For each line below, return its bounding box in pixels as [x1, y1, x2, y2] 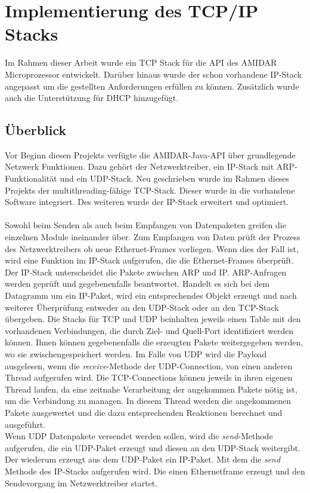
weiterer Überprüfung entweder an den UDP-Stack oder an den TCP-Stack [5, 301, 279, 313]
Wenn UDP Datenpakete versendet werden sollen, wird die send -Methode [5, 430, 273, 442]
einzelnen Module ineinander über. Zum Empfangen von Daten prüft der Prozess [5, 231, 300, 243]
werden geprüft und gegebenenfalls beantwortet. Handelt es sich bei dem [5, 277, 270, 290]
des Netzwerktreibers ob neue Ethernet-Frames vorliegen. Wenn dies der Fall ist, [5, 242, 299, 255]
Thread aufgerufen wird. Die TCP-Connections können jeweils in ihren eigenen [5, 371, 293, 384]
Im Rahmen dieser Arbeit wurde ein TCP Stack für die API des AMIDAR [5, 56, 277, 69]
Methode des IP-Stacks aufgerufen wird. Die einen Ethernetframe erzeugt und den [5, 464, 305, 477]
